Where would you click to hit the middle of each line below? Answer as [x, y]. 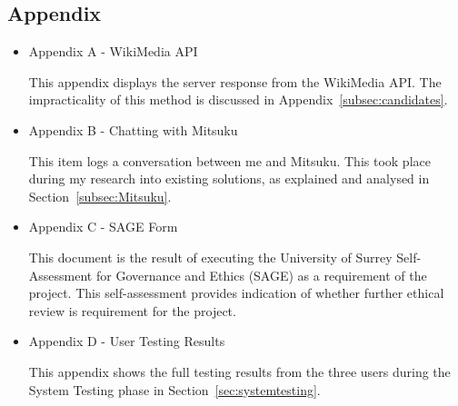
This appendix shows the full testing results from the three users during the [239, 371]
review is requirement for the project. [132, 310]
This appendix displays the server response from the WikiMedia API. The [235, 81]
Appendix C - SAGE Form [103, 227]
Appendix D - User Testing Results [127, 341]
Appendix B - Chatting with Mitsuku [133, 129]
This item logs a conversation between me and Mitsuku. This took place [229, 160]
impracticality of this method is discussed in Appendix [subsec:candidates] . [238, 99]
